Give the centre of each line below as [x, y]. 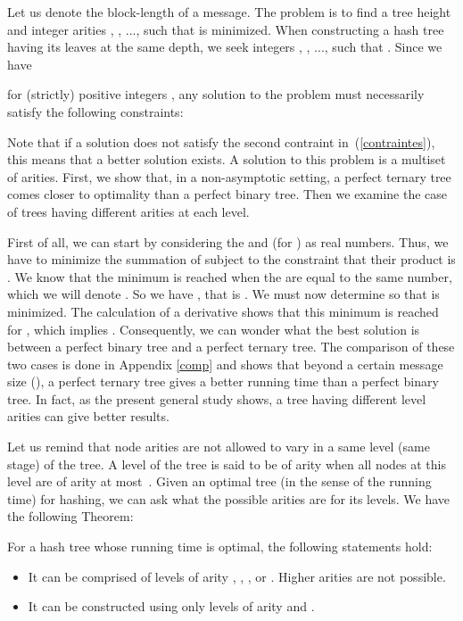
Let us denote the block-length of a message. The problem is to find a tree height [229, 12]
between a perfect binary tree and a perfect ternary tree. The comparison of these [231, 347]
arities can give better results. [88, 416]
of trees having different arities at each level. [128, 211]
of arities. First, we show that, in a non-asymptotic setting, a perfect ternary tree [229, 176]
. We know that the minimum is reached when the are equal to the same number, [230, 276]
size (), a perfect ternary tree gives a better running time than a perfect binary [223, 381]
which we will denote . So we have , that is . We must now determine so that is [223, 294]
